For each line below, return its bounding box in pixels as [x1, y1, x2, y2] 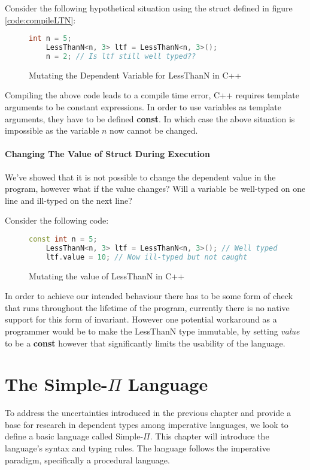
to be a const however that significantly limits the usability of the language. [5, 336, 285, 349]
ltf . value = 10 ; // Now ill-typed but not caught [45, 252, 248, 261]
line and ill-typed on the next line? [5, 194, 132, 206]
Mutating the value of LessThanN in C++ [29, 269, 185, 282]
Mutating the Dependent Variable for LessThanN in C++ [29, 68, 242, 81]
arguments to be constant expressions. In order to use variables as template [5, 101, 281, 113]
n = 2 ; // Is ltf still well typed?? [45, 52, 196, 61]
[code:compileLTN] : [5, 13, 76, 26]
